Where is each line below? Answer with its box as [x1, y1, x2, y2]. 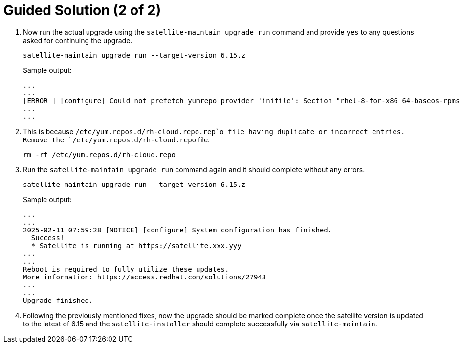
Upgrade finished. [23, 296, 93, 304]
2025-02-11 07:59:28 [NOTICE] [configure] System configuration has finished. [23, 226, 332, 234]
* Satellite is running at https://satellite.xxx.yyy [31, 241, 241, 250]
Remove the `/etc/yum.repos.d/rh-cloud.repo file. [23, 135, 210, 144]
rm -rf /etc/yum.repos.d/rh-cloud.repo [23, 150, 176, 159]
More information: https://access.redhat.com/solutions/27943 [23, 273, 266, 281]
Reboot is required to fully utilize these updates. [23, 265, 229, 273]
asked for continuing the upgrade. [23, 36, 132, 45]
